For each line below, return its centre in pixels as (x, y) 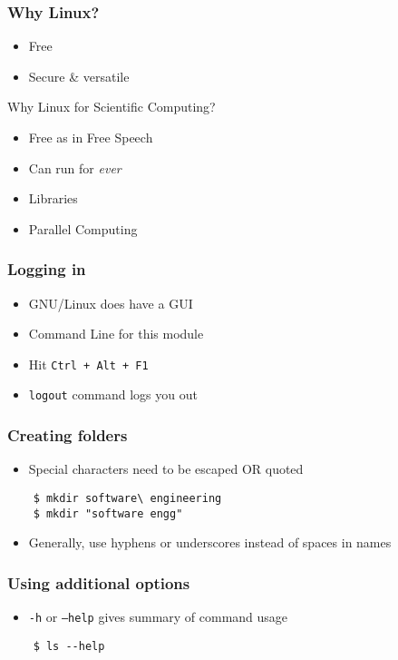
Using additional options (99, 582)
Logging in (47, 269)
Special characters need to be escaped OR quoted (166, 469)
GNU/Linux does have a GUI (111, 303)
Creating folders (68, 435)
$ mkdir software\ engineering (127, 498)
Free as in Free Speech (91, 137)
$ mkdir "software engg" (108, 513)
